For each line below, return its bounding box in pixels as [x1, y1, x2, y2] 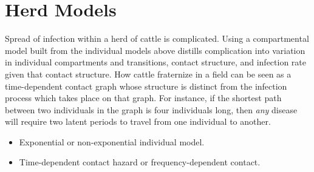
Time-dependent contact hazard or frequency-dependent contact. [19, 156, 261, 168]
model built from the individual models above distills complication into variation [5, 44, 305, 56]
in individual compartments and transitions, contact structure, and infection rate [5, 56, 307, 68]
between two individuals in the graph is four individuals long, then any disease [5, 103, 298, 116]
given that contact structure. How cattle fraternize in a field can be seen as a [5, 67, 292, 80]
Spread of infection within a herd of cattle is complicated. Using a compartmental [5, 32, 309, 45]
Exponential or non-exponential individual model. [19, 135, 205, 148]
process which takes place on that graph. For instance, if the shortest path [5, 91, 282, 104]
